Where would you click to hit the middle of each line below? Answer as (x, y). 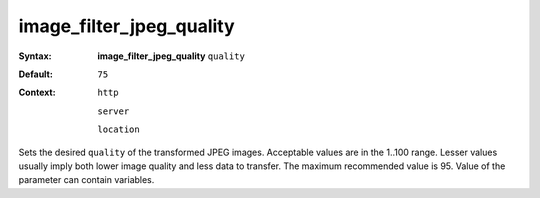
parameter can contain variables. (86, 180)
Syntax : (35, 56)
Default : (36, 74)
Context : (37, 92)
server (113, 111)
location (118, 129)
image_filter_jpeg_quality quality (171, 56)
